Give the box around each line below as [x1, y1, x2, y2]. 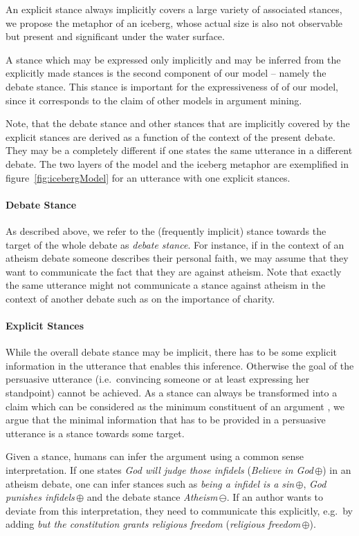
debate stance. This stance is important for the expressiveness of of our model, [6, 79, 339, 93]
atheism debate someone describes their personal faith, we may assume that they [6, 251, 349, 265]
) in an [322, 463, 351, 477]
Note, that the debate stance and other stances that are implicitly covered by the [6, 116, 350, 131]
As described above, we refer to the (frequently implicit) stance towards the [6, 223, 326, 238]
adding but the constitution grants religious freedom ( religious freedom [6, 517, 301, 531]
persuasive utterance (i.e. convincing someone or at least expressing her [6, 372, 310, 386]
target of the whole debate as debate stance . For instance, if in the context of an [6, 237, 344, 251]
